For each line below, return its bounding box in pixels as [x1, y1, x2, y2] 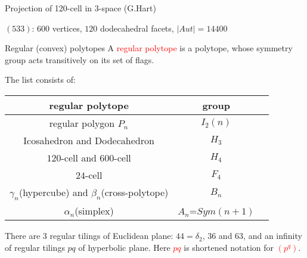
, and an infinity [243, 229, 302, 242]
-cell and [61, 150, 97, 164]
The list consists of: [5, 73, 76, 86]
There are [5, 229, 41, 242]
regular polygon [49, 116, 115, 130]
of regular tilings [5, 241, 65, 253]
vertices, [52, 21, 82, 34]
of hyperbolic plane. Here [78, 241, 170, 253]
